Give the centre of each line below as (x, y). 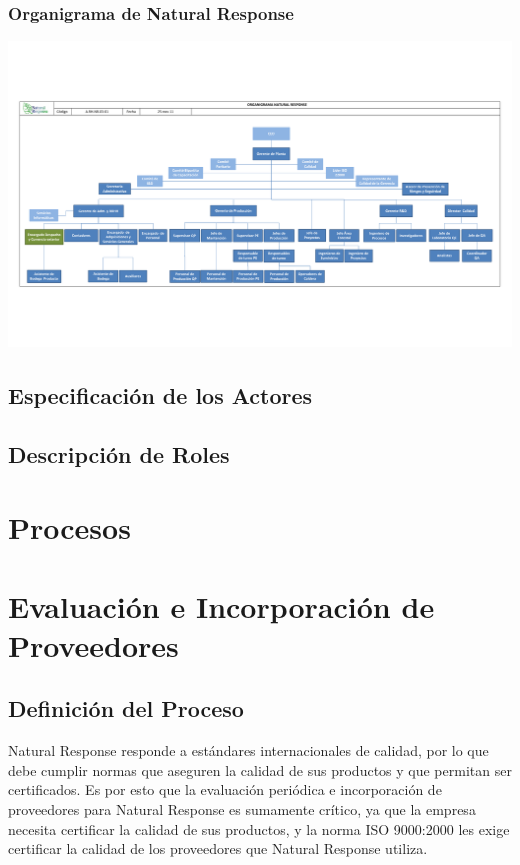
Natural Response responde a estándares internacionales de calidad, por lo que (248, 750)
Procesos (69, 527)
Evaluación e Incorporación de (221, 605)
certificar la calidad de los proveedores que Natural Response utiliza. (218, 848)
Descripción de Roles (119, 453)
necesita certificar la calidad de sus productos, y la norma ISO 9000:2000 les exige (259, 828)
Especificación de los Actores (160, 394)
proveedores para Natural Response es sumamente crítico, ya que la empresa (242, 808)
